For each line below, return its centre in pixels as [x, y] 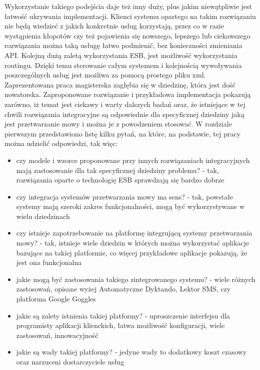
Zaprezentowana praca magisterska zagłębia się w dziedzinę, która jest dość [120, 84]
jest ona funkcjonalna [49, 262]
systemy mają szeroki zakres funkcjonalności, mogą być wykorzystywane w [130, 206]
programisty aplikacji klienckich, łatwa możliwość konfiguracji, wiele [120, 325]
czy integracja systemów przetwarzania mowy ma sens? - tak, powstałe [125, 196]
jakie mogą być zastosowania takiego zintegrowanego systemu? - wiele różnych [136, 279]
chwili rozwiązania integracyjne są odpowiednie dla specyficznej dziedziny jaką [124, 114]
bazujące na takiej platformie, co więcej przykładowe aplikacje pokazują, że [132, 252]
